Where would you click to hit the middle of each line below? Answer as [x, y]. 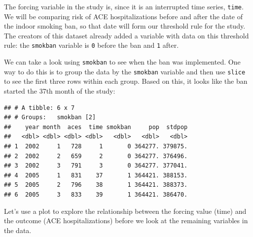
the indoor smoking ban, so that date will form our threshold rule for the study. [125, 26]
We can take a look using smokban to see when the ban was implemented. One [122, 62]
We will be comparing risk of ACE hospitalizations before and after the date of [123, 16]
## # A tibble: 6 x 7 [39, 108]
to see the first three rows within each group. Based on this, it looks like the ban [126, 81]
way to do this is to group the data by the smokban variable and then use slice [125, 71]
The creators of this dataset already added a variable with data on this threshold [126, 35]
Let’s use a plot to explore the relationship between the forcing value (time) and [125, 211]
